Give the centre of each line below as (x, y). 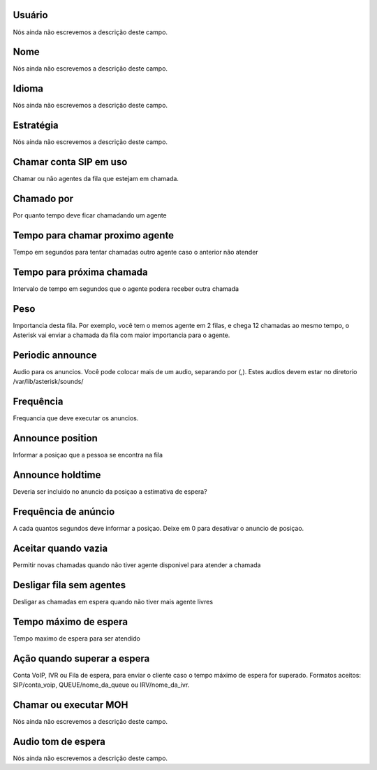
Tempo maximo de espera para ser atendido (77, 638)
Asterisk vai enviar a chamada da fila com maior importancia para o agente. (121, 335)
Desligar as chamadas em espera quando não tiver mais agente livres (113, 601)
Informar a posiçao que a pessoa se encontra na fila (88, 455)
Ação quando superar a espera (81, 658)
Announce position (55, 438)
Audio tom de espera (59, 741)
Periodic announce (55, 355)
